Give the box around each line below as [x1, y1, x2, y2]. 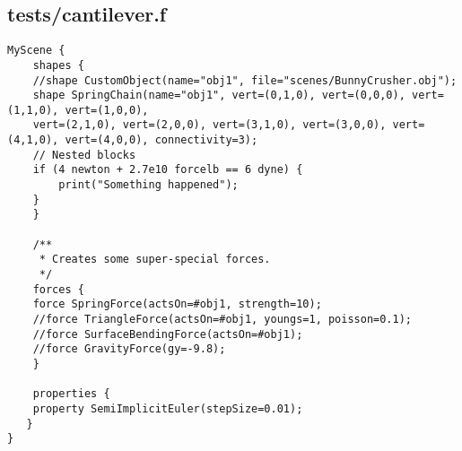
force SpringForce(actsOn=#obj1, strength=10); [32, 298, 322, 311]
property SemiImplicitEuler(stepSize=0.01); [32, 402, 303, 415]
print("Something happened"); [58, 178, 239, 192]
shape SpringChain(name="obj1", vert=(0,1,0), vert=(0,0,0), [32, 89, 405, 102]
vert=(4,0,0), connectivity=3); [65, 134, 258, 147]
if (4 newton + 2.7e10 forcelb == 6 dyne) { [32, 163, 303, 177]
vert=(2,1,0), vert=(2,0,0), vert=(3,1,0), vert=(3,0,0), [32, 118, 387, 132]
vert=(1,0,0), [65, 103, 149, 117]
